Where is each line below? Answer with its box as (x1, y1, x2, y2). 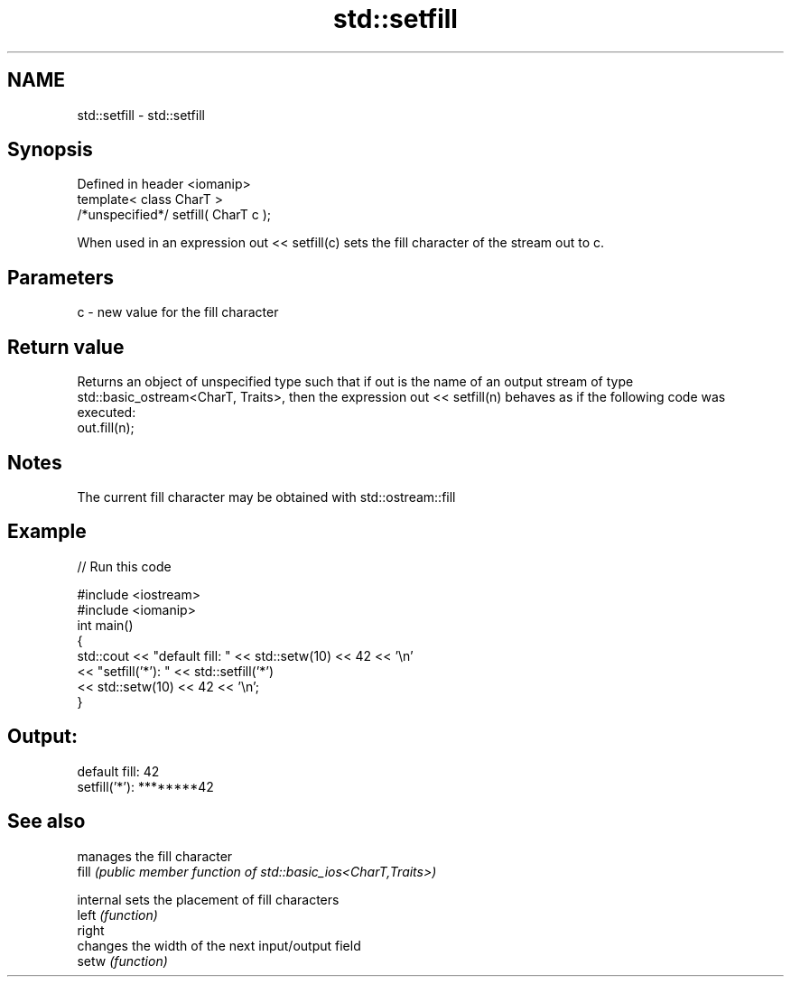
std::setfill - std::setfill (77, 107, 205, 123)
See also (7, 810, 86, 833)
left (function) (77, 906, 158, 923)
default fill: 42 (77, 763, 160, 779)
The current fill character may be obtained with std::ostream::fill (77, 488, 456, 505)
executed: (77, 404, 136, 421)
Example (7, 520, 87, 543)
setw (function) (77, 952, 168, 969)
